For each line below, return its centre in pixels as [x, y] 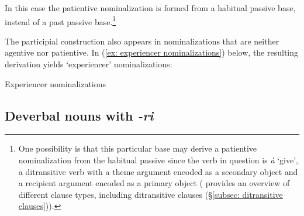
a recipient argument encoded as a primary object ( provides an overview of [154, 183]
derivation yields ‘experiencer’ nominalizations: [89, 64]
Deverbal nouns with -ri [79, 115]
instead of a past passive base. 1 [61, 20]
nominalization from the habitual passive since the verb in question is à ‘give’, [158, 160]
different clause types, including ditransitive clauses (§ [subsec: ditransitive [151, 194]
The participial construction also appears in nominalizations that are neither [142, 41]
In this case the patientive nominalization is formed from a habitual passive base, [150, 8]
